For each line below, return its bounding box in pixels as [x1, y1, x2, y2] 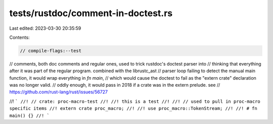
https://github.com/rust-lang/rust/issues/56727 [9, 89, 108, 95]
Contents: [9, 34, 30, 40]
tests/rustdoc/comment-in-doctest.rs [9, 8, 173, 19]
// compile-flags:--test [20, 48, 82, 53]
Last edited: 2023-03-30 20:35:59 [9, 25, 81, 31]
